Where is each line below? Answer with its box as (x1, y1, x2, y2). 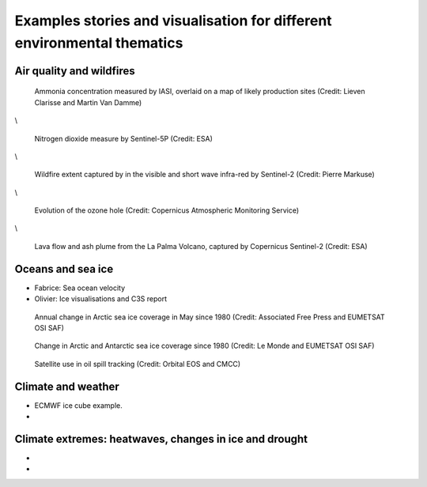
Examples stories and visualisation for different (14, 12, 332, 29)
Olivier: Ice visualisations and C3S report (34, 294, 168, 304)
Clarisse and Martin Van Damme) (34, 97, 142, 107)
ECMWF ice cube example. (34, 400, 123, 410)
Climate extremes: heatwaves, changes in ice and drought (14, 432, 308, 446)
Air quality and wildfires (14, 64, 136, 77)
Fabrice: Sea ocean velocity (34, 283, 126, 293)
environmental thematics (14, 34, 183, 51)
